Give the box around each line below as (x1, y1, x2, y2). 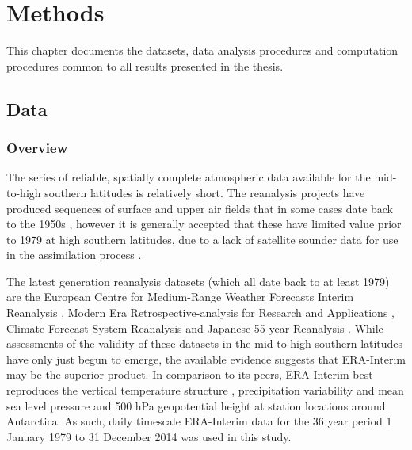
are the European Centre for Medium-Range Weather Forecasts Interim (6, 288, 354, 305)
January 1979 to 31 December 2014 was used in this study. (6, 428, 292, 444)
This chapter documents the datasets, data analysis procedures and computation (6, 42, 399, 59)
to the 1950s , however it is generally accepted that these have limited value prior (6, 215, 402, 232)
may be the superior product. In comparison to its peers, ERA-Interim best (6, 366, 373, 383)
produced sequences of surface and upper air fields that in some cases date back (6, 200, 393, 216)
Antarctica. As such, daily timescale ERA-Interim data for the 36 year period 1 (6, 413, 392, 429)
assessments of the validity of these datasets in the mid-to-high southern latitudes (6, 335, 403, 352)
